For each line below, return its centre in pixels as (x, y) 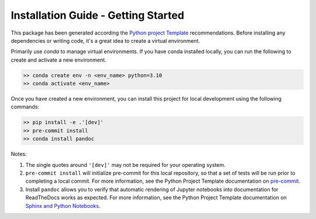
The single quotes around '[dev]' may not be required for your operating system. (126, 165)
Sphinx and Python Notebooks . (63, 206)
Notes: (19, 154)
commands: (25, 107)
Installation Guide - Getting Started (97, 15)
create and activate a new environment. (59, 60)
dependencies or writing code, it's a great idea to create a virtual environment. (105, 40)
